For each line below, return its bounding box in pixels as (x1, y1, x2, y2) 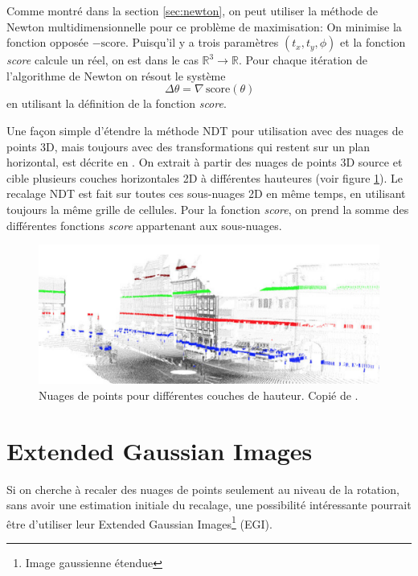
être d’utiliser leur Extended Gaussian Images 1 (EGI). (6, 512, 273, 532)
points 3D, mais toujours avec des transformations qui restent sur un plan (6, 138, 371, 154)
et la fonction (340, 34, 406, 51)
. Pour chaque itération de (238, 51, 368, 68)
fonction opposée (6, 34, 88, 51)
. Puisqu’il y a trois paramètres (125, 34, 279, 51)
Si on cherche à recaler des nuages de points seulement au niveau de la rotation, (6, 480, 400, 497)
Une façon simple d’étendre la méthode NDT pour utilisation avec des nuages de (6, 121, 404, 138)
